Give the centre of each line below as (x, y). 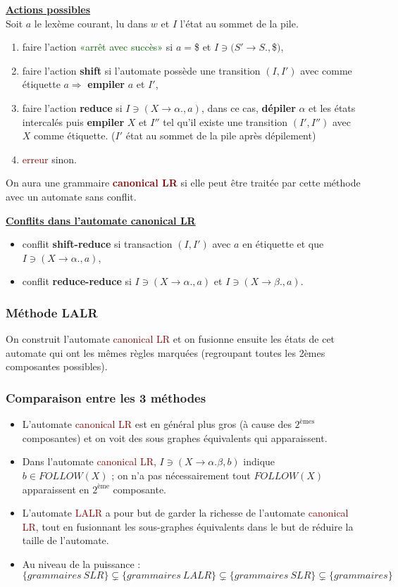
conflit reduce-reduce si (77, 281)
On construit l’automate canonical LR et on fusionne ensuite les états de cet (170, 339)
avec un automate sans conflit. (71, 196)
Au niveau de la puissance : (81, 563)
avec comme (326, 70)
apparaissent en (56, 489)
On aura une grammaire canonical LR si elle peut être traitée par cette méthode (183, 183)
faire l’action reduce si (72, 107)
